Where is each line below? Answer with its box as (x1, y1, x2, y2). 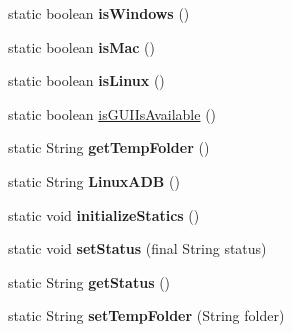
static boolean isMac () (8, 36, 155, 57)
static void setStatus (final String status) (8, 238, 267, 259)
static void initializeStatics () (8, 204, 200, 225)
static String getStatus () (8, 271, 171, 292)
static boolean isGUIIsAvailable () (8, 103, 217, 124)
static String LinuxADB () (8, 170, 180, 191)
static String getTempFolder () (8, 137, 210, 158)
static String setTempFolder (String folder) (8, 305, 285, 326)
